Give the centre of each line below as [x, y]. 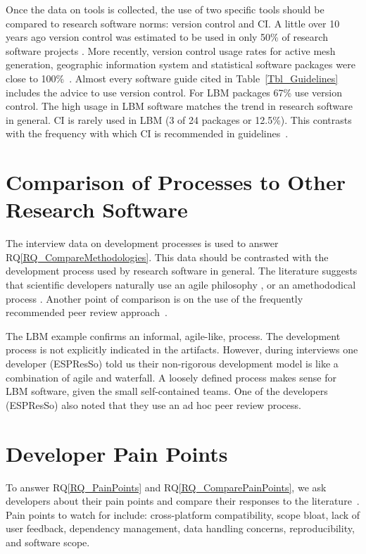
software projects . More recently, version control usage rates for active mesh [171, 50]
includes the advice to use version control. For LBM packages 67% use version [174, 92]
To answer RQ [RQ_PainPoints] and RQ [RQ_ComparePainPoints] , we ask [166, 487]
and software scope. [48, 542]
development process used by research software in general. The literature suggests [182, 271]
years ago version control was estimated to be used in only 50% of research [167, 37]
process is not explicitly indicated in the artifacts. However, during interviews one [182, 350]
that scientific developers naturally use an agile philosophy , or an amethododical [181, 285]
